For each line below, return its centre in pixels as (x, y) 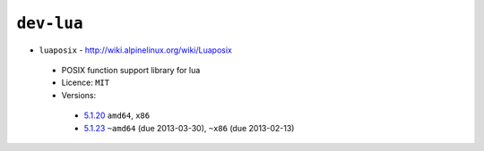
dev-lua (50, 23)
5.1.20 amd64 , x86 (117, 115)
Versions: (79, 95)
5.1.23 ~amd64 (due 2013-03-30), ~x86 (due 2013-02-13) (189, 128)
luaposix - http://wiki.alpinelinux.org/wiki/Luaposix (135, 50)
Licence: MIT (86, 83)
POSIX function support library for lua (131, 70)
